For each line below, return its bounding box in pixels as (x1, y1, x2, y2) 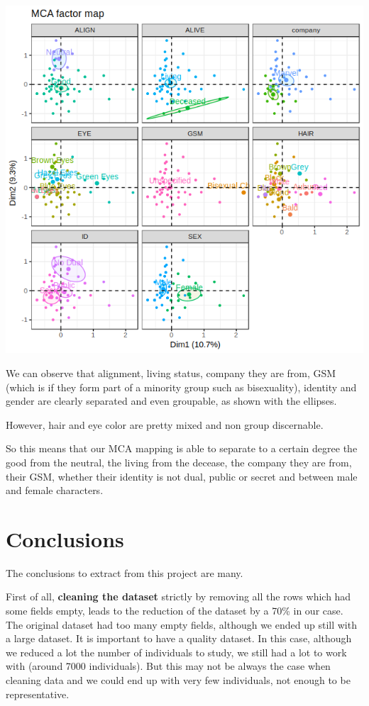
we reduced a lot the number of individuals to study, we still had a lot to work (6, 644, 347, 659)
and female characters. (6, 483, 104, 498)
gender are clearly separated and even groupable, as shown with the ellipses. (6, 393, 337, 408)
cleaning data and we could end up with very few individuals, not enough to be (6, 673, 351, 688)
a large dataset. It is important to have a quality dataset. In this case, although (6, 631, 352, 646)
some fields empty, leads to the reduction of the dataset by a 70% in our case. (6, 603, 343, 618)
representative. (6, 686, 70, 701)
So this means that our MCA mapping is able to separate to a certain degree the (6, 441, 358, 456)
